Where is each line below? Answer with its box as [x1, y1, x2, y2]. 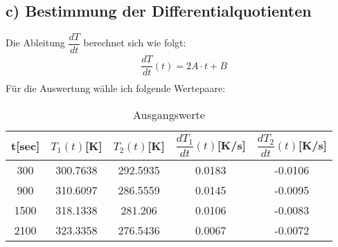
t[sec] [11, 137, 40, 154]
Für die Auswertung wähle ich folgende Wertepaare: [6, 81, 226, 95]
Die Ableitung [6, 35, 65, 50]
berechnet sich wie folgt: [83, 35, 186, 50]
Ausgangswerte [133, 106, 205, 122]
